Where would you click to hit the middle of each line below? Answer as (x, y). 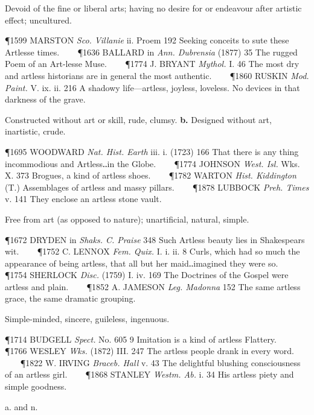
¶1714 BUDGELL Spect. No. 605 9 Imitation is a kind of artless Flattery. (141, 339)
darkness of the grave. (45, 99)
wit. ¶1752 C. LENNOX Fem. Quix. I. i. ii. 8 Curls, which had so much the (152, 251)
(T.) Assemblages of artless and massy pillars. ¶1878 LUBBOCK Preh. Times (157, 187)
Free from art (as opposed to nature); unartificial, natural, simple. (127, 219)
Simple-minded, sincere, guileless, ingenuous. (87, 319)
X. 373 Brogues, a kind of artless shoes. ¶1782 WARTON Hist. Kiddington (151, 175)
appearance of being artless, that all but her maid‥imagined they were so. (142, 263)
